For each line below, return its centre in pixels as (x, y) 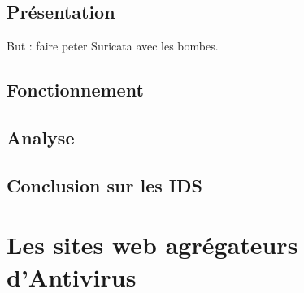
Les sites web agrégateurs (152, 245)
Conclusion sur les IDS (104, 185)
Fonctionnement (75, 90)
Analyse (41, 137)
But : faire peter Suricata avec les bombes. (113, 46)
